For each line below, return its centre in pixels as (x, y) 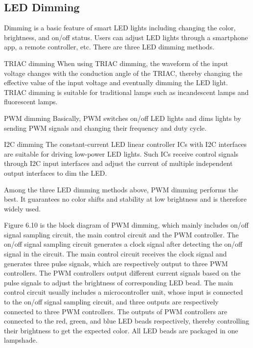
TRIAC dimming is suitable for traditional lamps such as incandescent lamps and (126, 92)
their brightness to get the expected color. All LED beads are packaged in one (121, 330)
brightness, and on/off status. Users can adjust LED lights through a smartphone (126, 37)
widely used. (23, 208)
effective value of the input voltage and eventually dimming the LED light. (116, 82)
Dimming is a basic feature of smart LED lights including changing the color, (120, 28)
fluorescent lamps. (31, 102)
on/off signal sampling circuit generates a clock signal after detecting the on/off (123, 244)
